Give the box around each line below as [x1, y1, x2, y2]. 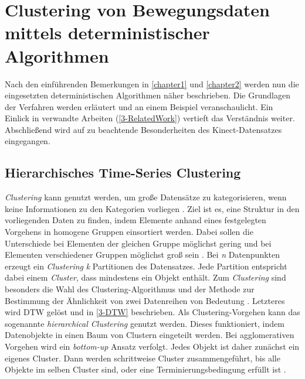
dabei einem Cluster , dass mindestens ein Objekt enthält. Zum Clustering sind [5, 271, 286, 284]
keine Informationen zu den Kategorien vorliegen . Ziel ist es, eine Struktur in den [5, 202, 300, 214]
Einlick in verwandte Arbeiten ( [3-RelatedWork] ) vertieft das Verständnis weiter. [5, 112, 295, 124]
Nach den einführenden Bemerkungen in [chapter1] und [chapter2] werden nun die [5, 77, 299, 90]
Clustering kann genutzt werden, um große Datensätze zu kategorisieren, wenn [5, 191, 287, 203]
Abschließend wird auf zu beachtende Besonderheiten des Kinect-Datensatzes [5, 123, 282, 135]
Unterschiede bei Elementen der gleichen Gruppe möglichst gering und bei [5, 237, 272, 249]
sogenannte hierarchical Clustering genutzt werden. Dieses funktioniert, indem [5, 317, 284, 329]
